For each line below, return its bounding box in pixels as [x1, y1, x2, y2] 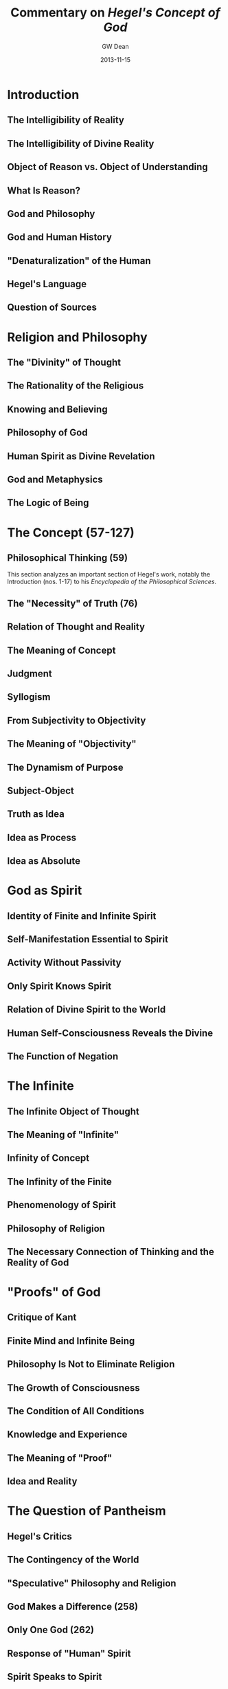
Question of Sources [7, 302, 98, 313]
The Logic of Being [7, 497, 89, 509]
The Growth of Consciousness [7, 1382, 140, 1393]
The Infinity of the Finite [7, 1176, 112, 1188]
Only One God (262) [7, 1624, 95, 1636]
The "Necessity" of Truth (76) [7, 597, 138, 609]
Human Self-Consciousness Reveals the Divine [7, 1027, 214, 1039]
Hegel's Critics [7, 1531, 72, 1542]
